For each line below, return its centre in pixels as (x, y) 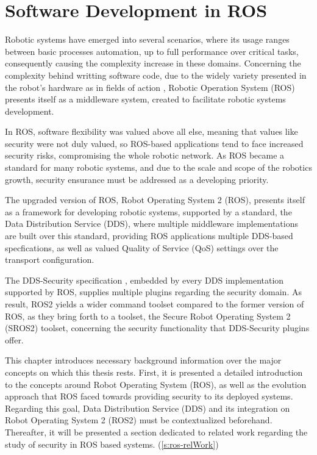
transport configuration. (50, 260)
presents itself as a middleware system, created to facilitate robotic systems (145, 99)
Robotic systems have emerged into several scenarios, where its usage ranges (147, 39)
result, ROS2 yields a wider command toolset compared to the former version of (155, 304)
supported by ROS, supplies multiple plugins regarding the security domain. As (153, 292)
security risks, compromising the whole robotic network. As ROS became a (145, 155)
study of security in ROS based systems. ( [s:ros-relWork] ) (112, 444)
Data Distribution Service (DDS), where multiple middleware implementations (151, 224)
